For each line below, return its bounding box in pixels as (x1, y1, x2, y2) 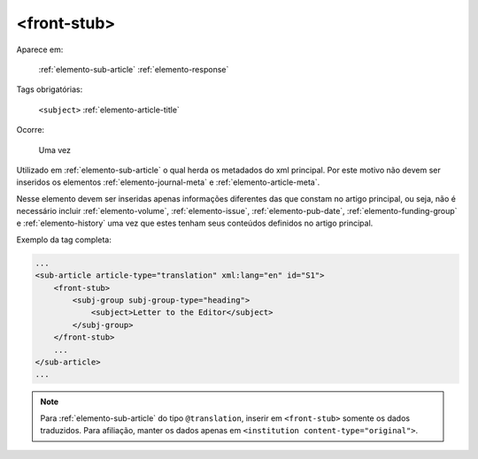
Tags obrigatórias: (16, 84, 83, 95)
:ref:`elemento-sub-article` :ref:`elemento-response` (38, 64, 229, 74)
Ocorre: (16, 125, 44, 135)
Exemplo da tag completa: (16, 234, 112, 245)
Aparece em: (16, 44, 64, 55)
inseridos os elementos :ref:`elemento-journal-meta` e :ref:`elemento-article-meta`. (16, 177, 320, 187)
